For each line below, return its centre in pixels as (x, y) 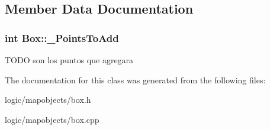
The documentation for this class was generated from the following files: (135, 79)
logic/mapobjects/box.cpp (52, 119)
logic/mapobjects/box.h (48, 100)
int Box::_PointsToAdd (62, 38)
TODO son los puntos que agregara (69, 60)
